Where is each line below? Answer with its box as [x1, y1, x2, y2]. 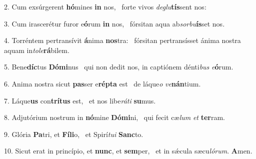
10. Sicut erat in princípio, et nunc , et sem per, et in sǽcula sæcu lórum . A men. [4, 145, 252, 156]
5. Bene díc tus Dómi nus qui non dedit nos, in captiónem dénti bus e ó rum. [4, 61, 233, 72]
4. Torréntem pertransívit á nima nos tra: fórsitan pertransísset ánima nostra [4, 35, 241, 45]
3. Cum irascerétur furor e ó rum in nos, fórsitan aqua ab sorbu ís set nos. [4, 18, 225, 28]
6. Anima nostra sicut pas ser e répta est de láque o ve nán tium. [4, 78, 201, 88]
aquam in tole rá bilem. [4, 44, 69, 55]
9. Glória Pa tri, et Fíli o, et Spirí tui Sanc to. [4, 128, 143, 139]
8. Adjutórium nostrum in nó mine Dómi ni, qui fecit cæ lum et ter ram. [4, 112, 225, 122]
